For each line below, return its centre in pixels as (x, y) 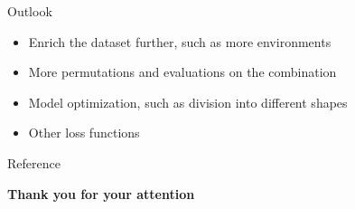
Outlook (30, 11)
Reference (34, 162)
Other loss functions (84, 133)
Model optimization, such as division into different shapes (188, 102)
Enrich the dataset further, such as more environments (180, 41)
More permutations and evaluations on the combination (182, 72)
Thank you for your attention (101, 193)
